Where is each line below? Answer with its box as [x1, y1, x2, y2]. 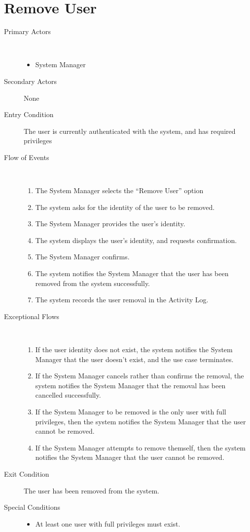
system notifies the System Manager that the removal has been [35, 380, 226, 390]
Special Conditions [4, 502, 61, 512]
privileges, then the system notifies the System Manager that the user [35, 416, 246, 426]
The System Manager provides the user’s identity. [35, 218, 185, 229]
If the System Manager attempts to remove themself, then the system [35, 442, 246, 452]
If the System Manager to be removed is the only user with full [35, 406, 226, 416]
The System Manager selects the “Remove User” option [35, 185, 204, 196]
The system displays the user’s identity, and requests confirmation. [35, 235, 237, 245]
